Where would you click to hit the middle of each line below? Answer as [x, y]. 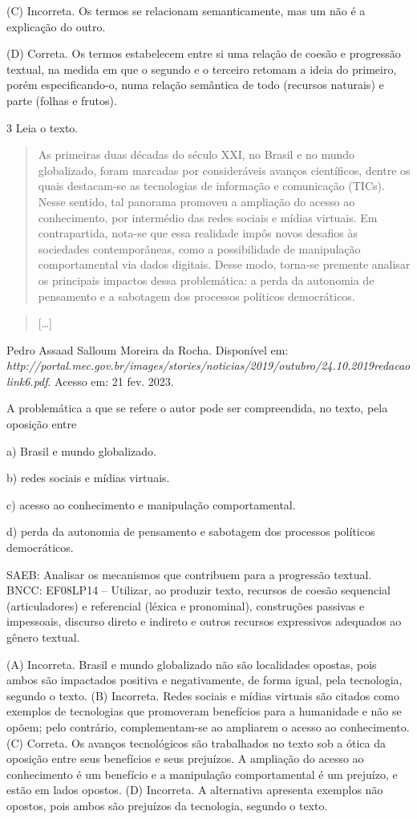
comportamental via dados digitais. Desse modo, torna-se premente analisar [224, 264]
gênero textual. [43, 637]
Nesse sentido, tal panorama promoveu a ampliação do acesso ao [196, 201]
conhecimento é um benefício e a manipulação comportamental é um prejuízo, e [202, 774]
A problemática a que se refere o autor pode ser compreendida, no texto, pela [197, 408]
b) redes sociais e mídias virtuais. [88, 478]
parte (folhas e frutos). [62, 100]
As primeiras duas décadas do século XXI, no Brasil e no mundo [196, 154]
